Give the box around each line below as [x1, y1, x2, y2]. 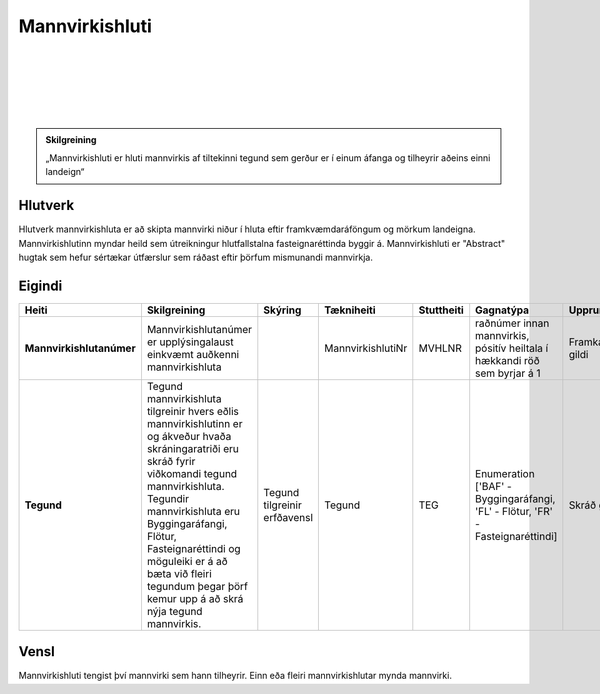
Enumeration [475, 466, 535, 480]
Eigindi [18, 277, 63, 294]
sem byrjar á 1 [475, 366, 541, 380]
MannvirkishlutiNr [324, 341, 408, 355]
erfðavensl [263, 510, 314, 524]
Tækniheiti [324, 303, 376, 317]
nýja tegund [146, 604, 203, 618]
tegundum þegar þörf [146, 579, 249, 593]
